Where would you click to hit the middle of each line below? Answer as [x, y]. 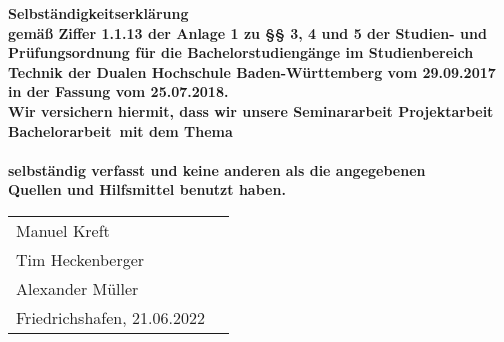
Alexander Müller [77, 288]
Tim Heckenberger [80, 259]
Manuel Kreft [63, 230]
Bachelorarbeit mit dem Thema [120, 130]
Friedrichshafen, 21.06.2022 [110, 317]
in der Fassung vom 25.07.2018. [118, 91]
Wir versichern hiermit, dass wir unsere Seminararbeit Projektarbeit [251, 110]
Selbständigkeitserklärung [98, 13]
